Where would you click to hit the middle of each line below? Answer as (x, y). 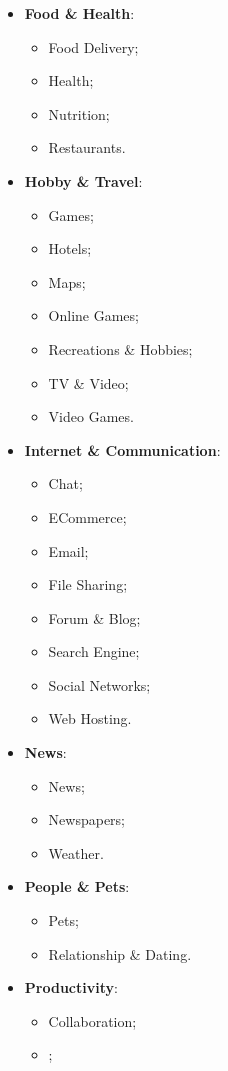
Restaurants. (87, 147)
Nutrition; (79, 113)
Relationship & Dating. (120, 953)
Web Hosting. (90, 718)
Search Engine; (94, 651)
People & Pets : (77, 886)
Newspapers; (87, 819)
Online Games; (93, 315)
